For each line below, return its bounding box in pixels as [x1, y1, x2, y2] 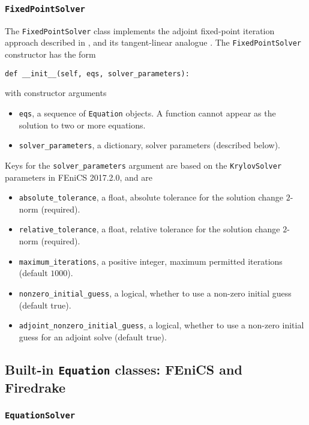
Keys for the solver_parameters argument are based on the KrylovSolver [5, 158, 282, 171]
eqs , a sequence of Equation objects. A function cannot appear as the [19, 106, 276, 119]
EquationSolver [5, 411, 76, 421]
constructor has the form [5, 48, 96, 61]
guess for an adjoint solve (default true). [19, 330, 167, 343]
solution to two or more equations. [19, 118, 146, 131]
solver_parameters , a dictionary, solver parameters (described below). [19, 139, 280, 151]
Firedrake [5, 378, 66, 396]
